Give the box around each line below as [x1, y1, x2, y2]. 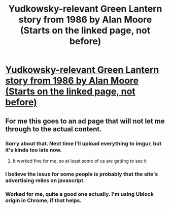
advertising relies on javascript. [5, 176, 85, 184]
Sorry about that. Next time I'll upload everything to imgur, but [5, 140, 162, 147]
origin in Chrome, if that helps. [5, 197, 82, 204]
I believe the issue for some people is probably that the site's [5, 170, 158, 177]
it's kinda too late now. [5, 146, 62, 153]
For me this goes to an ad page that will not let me [5, 116, 165, 125]
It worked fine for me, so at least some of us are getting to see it [12, 158, 147, 164]
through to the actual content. [5, 125, 103, 133]
